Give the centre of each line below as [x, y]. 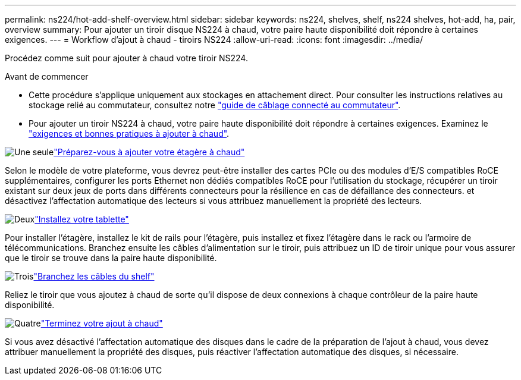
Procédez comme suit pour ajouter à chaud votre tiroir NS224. [126, 58]
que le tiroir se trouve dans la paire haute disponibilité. [111, 258]
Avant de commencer [47, 76]
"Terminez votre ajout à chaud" [102, 323]
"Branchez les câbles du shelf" [94, 276]
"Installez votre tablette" [82, 219]
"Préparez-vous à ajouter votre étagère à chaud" [149, 152]
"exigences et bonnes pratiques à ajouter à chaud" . [129, 134]
